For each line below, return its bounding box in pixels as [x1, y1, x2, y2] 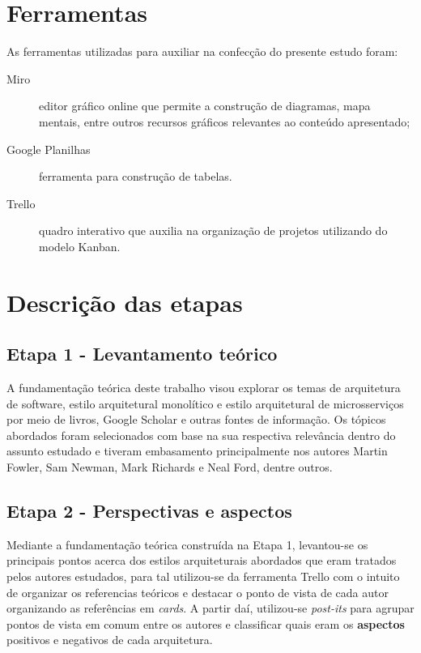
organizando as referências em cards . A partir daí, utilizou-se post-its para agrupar [6, 600, 415, 617]
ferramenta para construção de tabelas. [39, 168, 232, 185]
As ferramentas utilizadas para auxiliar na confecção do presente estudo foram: [6, 43, 398, 60]
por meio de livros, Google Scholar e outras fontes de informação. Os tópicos [6, 411, 386, 428]
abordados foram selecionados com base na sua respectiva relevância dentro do [6, 426, 396, 443]
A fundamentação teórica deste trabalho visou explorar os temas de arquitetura [6, 379, 401, 396]
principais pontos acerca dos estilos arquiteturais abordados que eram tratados [6, 552, 397, 569]
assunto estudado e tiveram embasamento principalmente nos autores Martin [6, 442, 388, 459]
